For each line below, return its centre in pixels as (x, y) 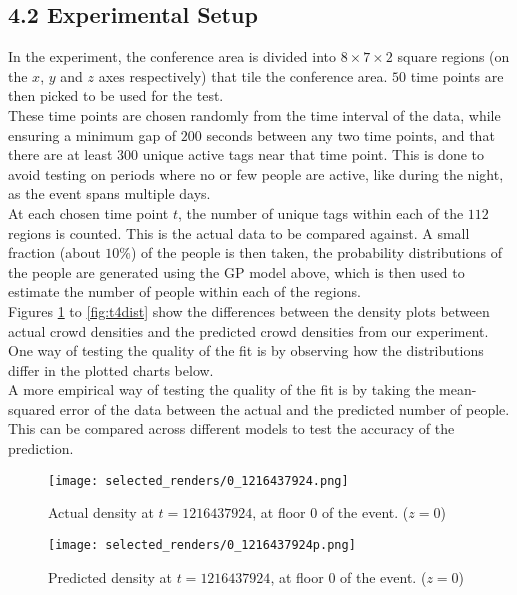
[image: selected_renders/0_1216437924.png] (198, 480)
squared (32, 408)
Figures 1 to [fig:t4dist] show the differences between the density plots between (249, 310)
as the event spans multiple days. (109, 193)
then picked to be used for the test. (116, 95)
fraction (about (54, 252)
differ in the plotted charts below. (111, 369)
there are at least (60, 154)
